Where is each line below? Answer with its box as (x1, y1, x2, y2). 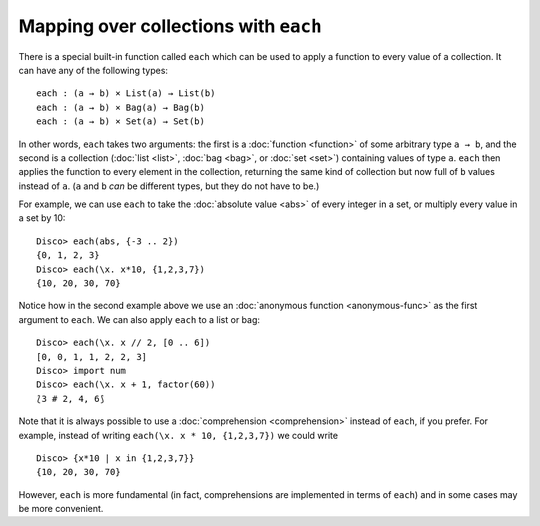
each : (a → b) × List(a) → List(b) (36, 88, 216, 99)
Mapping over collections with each (18, 15, 322, 37)
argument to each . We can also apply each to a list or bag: (18, 313, 260, 325)
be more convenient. (18, 503, 104, 515)
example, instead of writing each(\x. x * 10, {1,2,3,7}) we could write (18, 429, 339, 441)
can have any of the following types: (18, 64, 169, 76)
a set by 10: (18, 212, 66, 224)
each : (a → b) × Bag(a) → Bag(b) (36, 101, 205, 113)
